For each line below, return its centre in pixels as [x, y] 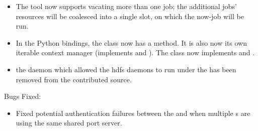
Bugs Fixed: [23, 96]
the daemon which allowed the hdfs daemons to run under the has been [126, 69]
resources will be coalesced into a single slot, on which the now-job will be [130, 16]
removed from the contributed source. [74, 79]
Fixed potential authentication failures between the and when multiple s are [133, 113]
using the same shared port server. [69, 123]
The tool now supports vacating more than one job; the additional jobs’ [126, 6]
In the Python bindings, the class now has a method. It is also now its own [132, 42]
